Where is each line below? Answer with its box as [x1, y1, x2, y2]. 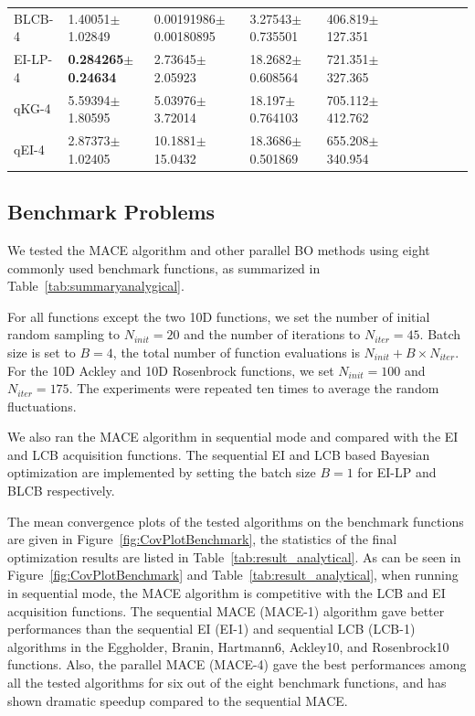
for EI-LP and [357, 463, 437, 482]
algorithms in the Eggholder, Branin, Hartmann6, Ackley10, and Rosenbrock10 [7, 636, 449, 656]
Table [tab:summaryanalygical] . [7, 276, 185, 295]
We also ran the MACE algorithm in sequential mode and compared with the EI [7, 427, 459, 446]
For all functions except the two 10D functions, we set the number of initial [7, 306, 430, 326]
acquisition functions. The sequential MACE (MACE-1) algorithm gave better [7, 601, 445, 620]
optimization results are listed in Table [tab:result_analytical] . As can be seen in [7, 547, 461, 566]
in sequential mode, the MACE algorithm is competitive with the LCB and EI [7, 583, 446, 603]
